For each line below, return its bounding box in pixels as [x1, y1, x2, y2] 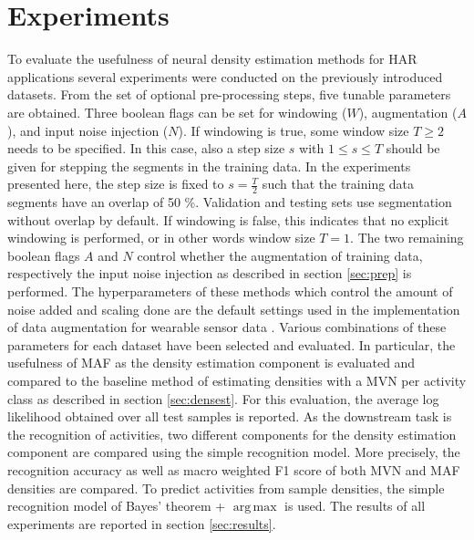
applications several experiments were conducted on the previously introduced [7, 67, 443, 86]
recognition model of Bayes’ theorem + [7, 496, 226, 515]
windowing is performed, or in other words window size [7, 228, 315, 247]
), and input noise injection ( [7, 120, 169, 140]
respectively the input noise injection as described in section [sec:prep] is [7, 264, 412, 283]
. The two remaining [350, 228, 464, 247]
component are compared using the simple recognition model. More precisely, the [7, 442, 460, 462]
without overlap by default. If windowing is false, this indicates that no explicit [7, 210, 449, 229]
